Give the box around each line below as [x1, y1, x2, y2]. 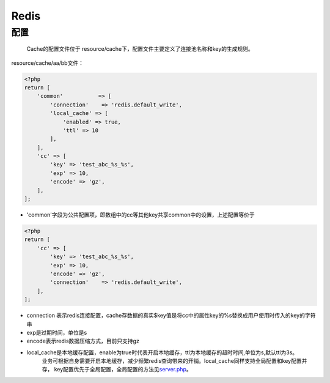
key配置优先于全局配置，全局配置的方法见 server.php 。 [54, 366, 192, 373]
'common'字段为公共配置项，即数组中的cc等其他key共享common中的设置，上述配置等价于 [26, 211, 255, 218]
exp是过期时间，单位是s [26, 329, 87, 336]
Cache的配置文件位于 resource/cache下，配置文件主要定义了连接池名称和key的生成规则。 [26, 45, 254, 53]
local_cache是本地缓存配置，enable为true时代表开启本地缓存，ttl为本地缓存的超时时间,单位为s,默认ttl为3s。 [26, 349, 298, 356]
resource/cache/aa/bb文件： [11, 59, 84, 67]
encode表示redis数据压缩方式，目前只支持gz [26, 337, 140, 345]
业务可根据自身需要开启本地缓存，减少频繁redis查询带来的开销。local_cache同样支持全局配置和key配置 [42, 357, 302, 365]
